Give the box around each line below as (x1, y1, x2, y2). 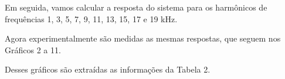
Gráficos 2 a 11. (5, 43, 61, 56)
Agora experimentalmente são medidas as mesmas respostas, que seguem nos (5, 32, 281, 44)
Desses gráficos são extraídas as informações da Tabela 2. (5, 63, 211, 75)
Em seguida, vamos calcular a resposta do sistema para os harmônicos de (5, 1, 267, 13)
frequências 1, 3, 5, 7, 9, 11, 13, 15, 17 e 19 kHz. (5, 12, 178, 25)
